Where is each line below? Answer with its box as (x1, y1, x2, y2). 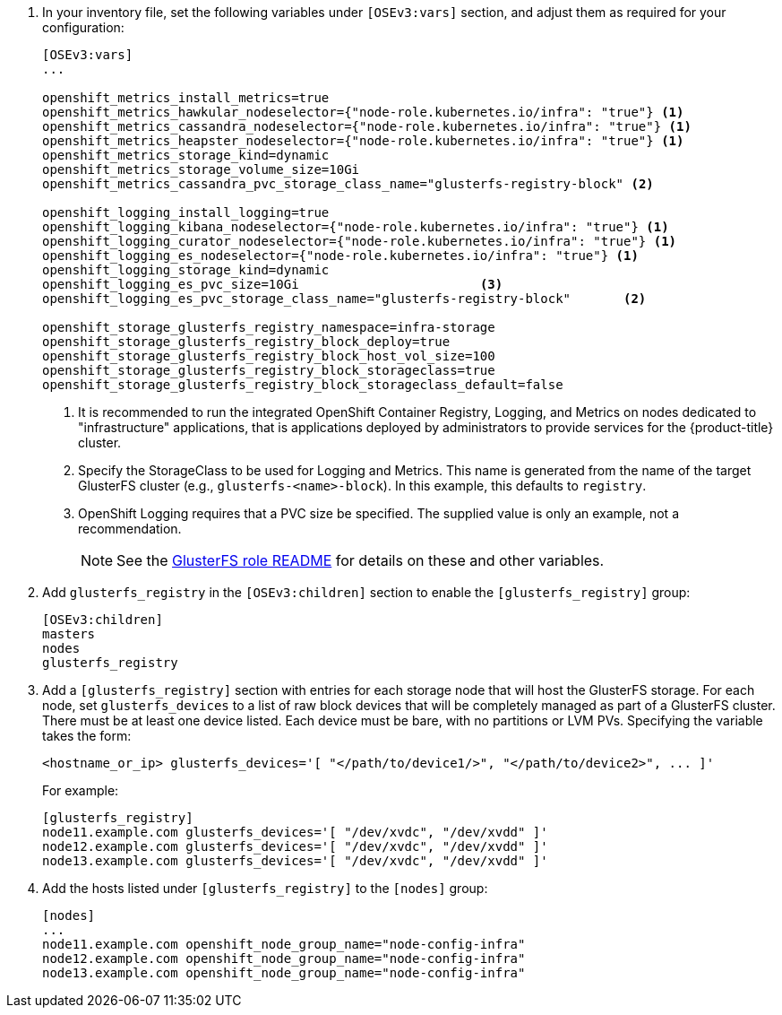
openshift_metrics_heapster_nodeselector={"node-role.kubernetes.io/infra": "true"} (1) (42, 134, 684, 148)
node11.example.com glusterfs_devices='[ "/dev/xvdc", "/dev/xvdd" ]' (42, 825, 548, 839)
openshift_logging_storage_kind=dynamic (42, 263, 330, 277)
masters (42, 627, 96, 641)
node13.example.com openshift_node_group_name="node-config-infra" (42, 966, 526, 980)
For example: (42, 783, 119, 798)
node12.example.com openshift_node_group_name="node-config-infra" (42, 951, 526, 966)
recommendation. (78, 521, 182, 536)
